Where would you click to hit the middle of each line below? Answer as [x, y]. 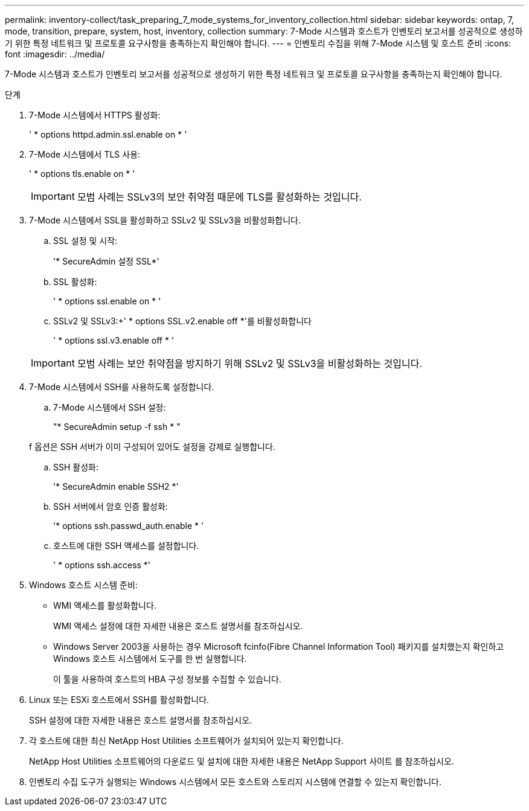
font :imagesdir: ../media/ [55, 54]
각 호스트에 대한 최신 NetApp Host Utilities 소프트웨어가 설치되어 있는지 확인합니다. [186, 741]
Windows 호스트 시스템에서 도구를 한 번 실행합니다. [150, 659]
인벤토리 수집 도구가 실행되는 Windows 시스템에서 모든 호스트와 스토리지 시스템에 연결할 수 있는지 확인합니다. [235, 782]
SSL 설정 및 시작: [85, 241]
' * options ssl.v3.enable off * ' [114, 340]
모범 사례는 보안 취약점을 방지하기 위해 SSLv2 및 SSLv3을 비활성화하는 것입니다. [250, 364]
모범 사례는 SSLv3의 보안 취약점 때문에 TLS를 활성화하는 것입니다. [219, 197]
